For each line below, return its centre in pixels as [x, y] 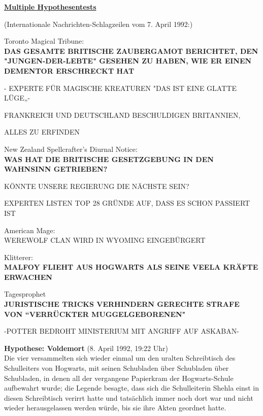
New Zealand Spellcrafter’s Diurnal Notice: [71, 149]
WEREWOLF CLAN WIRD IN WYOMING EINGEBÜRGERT [105, 240]
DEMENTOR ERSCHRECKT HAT [69, 70]
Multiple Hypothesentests [50, 7]
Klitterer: [19, 257]
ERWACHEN [28, 277]
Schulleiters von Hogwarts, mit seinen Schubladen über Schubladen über [117, 368]
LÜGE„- [17, 98]
